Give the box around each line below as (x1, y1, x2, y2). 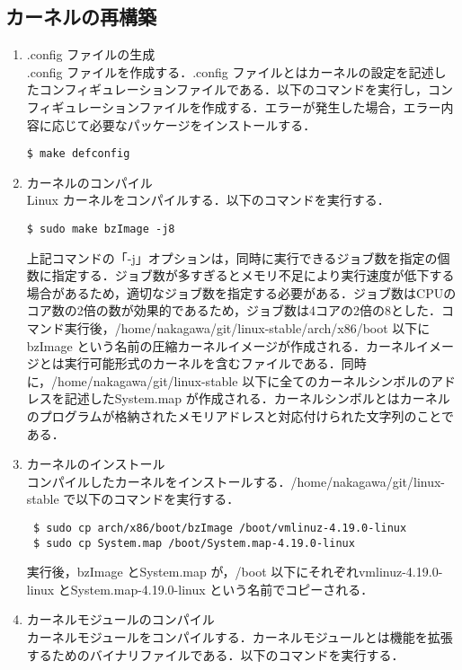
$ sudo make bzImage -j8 (26, 223, 175, 236)
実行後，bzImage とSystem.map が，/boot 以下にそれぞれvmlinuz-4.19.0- (26, 562, 443, 581)
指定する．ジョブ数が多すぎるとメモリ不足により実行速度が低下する (51, 266, 455, 285)
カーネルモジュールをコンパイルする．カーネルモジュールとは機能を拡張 (26, 628, 453, 647)
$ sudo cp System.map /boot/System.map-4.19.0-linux (32, 536, 355, 550)
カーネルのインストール (26, 454, 165, 473)
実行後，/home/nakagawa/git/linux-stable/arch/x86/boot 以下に (64, 319, 431, 338)
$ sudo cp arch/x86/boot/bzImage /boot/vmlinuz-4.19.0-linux (32, 521, 407, 534)
